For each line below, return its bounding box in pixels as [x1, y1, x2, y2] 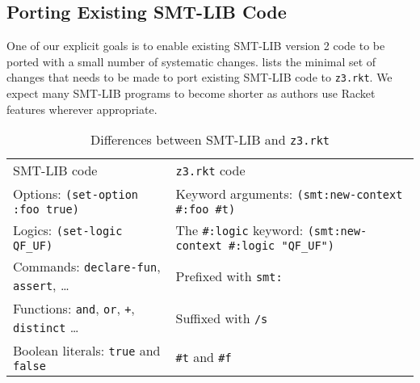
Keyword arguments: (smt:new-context [175, 184, 403, 204]
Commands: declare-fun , [13, 257, 161, 276]
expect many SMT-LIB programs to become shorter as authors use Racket [6, 85, 376, 102]
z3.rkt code [175, 161, 246, 180]
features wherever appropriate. [6, 100, 157, 117]
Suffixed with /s [175, 308, 268, 327]
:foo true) [13, 203, 79, 217]
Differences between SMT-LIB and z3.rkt [90, 130, 330, 149]
